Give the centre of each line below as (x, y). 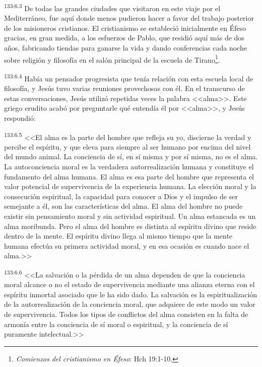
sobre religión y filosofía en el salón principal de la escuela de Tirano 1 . (112, 59)
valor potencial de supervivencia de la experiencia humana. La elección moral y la (130, 186)
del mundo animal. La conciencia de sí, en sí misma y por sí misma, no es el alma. (131, 156)
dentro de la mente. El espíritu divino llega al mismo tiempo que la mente (118, 236)
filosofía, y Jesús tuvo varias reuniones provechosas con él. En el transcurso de (124, 88)
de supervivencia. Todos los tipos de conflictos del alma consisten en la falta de (126, 314)
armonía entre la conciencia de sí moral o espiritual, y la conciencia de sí (116, 324)
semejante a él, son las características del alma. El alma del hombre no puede (123, 206)
